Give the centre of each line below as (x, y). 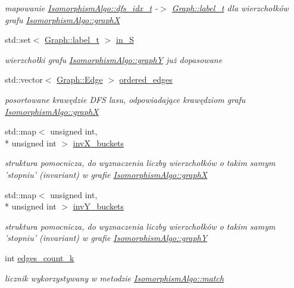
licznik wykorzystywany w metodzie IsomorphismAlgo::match (115, 278)
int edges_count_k (40, 257)
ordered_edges (146, 79)
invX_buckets (98, 143)
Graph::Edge (80, 79)
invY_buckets (98, 206)
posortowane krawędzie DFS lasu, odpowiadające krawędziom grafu (125, 99)
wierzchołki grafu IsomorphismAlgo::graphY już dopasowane (114, 59)
